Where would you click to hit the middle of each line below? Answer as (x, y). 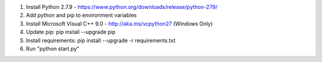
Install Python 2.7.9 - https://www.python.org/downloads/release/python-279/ (122, 7)
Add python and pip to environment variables (81, 15)
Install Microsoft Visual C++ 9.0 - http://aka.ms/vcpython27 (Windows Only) (119, 23)
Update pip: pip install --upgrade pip (71, 32)
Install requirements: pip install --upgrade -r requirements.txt (101, 40)
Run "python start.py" (53, 48)
